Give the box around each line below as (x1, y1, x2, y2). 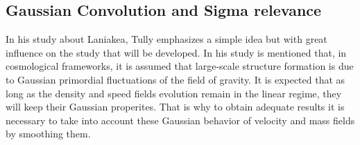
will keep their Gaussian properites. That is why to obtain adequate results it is (6, 99, 345, 114)
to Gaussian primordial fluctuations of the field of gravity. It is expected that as (6, 72, 345, 86)
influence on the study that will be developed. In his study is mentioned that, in (6, 45, 347, 59)
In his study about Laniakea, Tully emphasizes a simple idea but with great (6, 32, 327, 46)
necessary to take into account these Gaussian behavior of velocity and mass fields (6, 113, 355, 127)
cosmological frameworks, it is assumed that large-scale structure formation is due (6, 59, 354, 73)
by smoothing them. (6, 126, 91, 141)
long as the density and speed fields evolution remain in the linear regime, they (6, 86, 342, 100)
